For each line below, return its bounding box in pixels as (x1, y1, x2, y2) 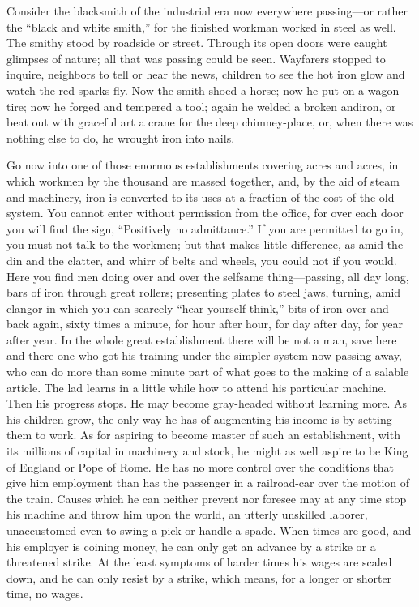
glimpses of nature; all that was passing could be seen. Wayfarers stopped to (6, 49, 386, 66)
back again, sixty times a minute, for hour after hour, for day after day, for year (6, 315, 403, 332)
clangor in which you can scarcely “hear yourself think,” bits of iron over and (6, 299, 389, 316)
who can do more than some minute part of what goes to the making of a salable (6, 363, 409, 380)
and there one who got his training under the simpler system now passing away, (6, 347, 402, 364)
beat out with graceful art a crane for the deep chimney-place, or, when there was (6, 113, 413, 130)
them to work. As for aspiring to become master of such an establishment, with (6, 426, 400, 443)
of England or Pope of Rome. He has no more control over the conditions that (6, 458, 395, 475)
